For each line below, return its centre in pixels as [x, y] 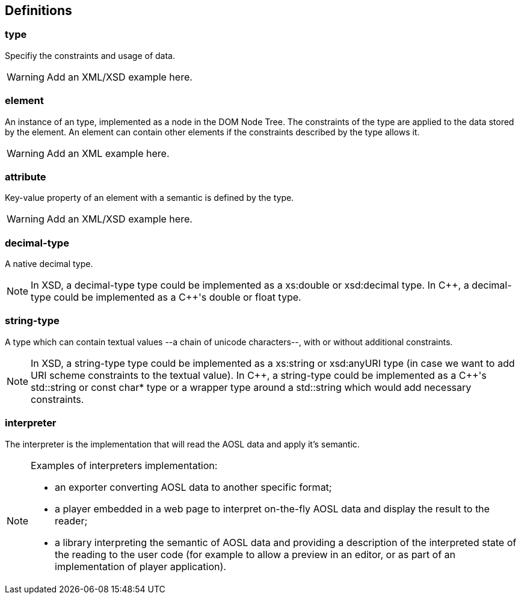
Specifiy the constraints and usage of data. [90, 55]
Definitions [39, 11]
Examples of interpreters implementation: [124, 465]
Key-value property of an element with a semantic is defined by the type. [150, 198]
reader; [71, 521]
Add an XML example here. [108, 153]
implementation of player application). [140, 566]
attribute [26, 177]
